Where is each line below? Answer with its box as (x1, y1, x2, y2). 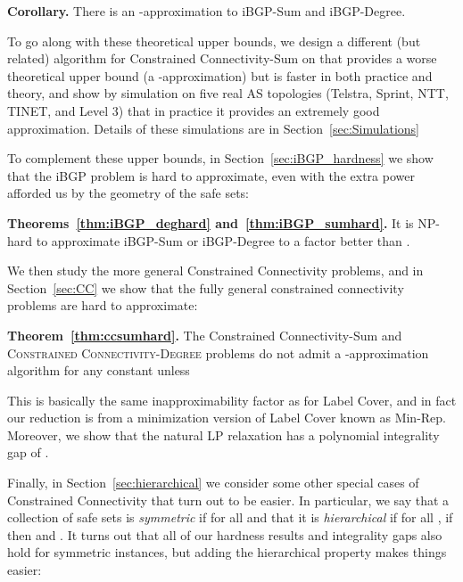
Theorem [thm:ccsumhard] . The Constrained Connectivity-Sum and (7, 325, 402, 344)
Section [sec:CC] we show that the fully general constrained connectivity (7, 278, 404, 297)
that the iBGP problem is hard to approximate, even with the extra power (7, 166, 415, 184)
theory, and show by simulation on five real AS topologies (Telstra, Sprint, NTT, (7, 84, 449, 102)
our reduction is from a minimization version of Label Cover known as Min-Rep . (7, 408, 447, 427)
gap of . (7, 443, 49, 462)
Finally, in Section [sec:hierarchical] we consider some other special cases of (7, 473, 419, 492)
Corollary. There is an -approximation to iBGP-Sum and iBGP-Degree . (7, 2, 406, 20)
